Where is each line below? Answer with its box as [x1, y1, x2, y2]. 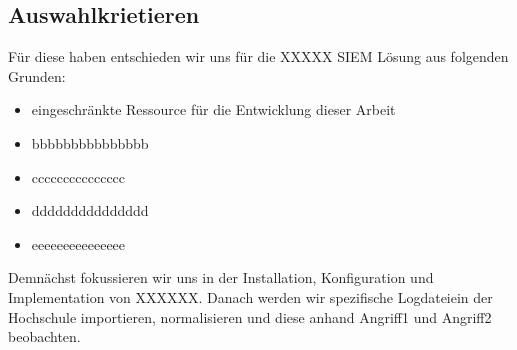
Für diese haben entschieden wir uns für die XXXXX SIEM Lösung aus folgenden [8, 46, 509, 67]
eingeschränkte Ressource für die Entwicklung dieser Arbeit [31, 99, 396, 120]
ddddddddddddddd [31, 200, 149, 221]
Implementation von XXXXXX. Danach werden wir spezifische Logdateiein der [8, 286, 493, 307]
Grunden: [8, 65, 66, 86]
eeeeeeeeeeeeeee [31, 233, 126, 254]
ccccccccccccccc [31, 166, 126, 187]
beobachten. [8, 326, 81, 347]
